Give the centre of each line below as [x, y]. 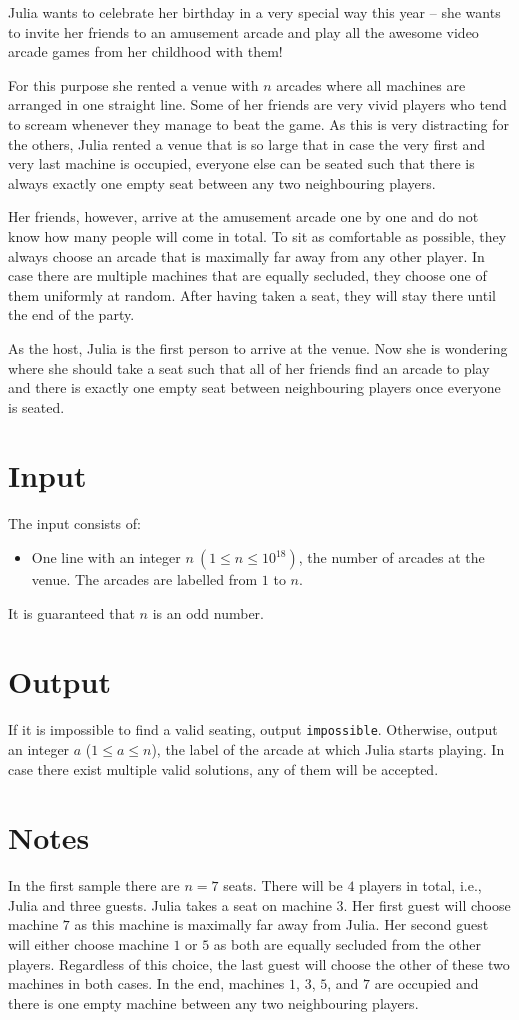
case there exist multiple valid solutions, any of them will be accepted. [223, 768]
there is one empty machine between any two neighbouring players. [213, 1002]
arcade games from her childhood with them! [145, 51]
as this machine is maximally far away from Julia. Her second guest [281, 924]
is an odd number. [208, 612]
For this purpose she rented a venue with [133, 84]
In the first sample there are [94, 885]
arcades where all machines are [371, 84]
